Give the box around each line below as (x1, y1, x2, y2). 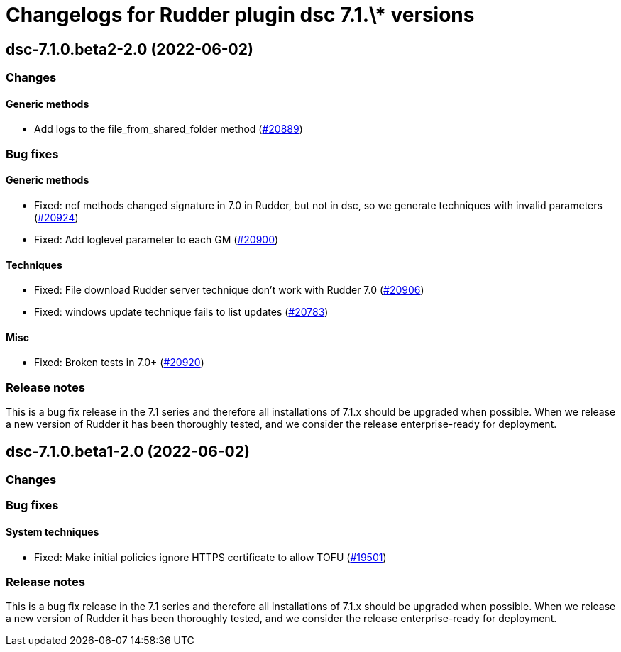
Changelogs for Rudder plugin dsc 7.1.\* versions (6, 3, 475, 27)
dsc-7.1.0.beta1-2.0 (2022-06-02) (6, 442, 250, 460)
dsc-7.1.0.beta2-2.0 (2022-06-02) (6, 40, 253, 58)
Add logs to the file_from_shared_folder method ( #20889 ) (34, 123, 303, 136)
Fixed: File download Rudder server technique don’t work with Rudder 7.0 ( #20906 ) (34, 284, 424, 297)
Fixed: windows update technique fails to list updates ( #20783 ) (34, 306, 329, 319)
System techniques (6, 526, 99, 538)
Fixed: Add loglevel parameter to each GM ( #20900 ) (34, 233, 279, 245)
